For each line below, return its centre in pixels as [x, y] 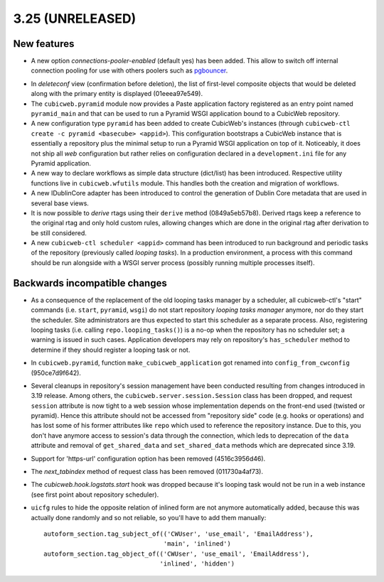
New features [44, 44]
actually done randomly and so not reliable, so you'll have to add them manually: [149, 517]
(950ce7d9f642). [56, 372]
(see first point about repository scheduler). [95, 495]
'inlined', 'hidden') [197, 564]
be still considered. [59, 233]
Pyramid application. [61, 163]
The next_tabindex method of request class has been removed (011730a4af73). [147, 472]
